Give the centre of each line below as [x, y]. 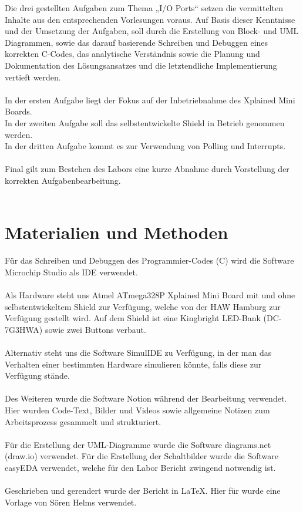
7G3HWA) [24, 329]
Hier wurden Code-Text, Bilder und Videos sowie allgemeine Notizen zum [137, 410]
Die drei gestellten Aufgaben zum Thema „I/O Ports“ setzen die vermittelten [144, 8]
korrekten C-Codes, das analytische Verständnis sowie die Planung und [132, 54]
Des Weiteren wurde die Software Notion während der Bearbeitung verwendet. [146, 398]
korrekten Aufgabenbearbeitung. [63, 180]
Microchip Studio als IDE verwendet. [71, 272]
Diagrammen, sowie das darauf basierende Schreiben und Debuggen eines [137, 42]
